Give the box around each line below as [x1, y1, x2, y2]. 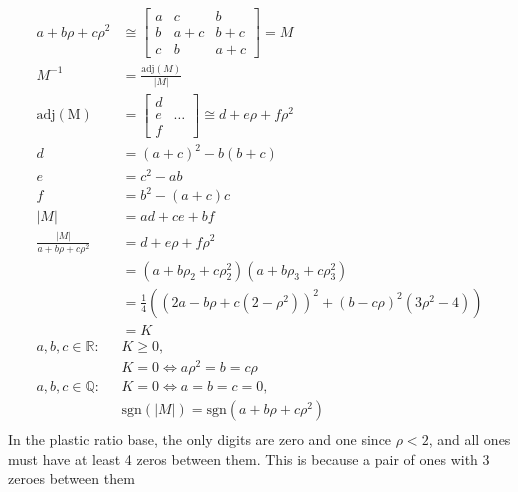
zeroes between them [8, 468, 135, 489]
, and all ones [428, 428, 511, 449]
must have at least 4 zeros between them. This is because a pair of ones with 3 [8, 448, 490, 469]
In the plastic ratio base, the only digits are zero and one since [8, 428, 392, 449]
